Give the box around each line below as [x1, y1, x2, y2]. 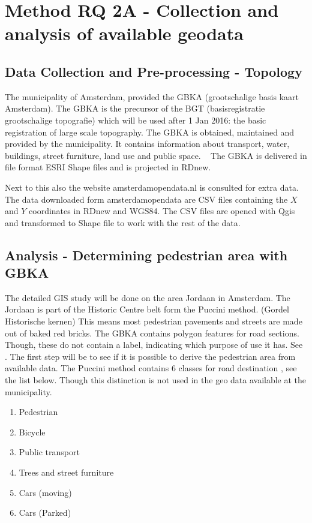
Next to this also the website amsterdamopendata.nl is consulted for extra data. [5, 181, 299, 193]
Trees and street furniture [19, 466, 114, 479]
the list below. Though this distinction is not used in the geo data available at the [5, 374, 307, 386]
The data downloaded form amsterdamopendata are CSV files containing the [5, 193, 288, 205]
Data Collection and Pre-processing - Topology [5, 62, 302, 80]
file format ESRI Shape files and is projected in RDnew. [5, 161, 211, 173]
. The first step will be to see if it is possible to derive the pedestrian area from [5, 350, 296, 362]
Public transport [19, 446, 80, 458]
